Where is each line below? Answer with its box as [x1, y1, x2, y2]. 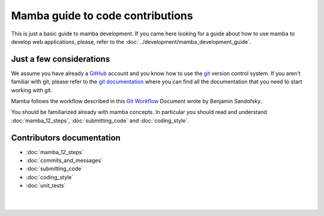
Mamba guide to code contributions [11, 9, 193, 22]
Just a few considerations [11, 54, 110, 64]
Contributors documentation [11, 133, 121, 143]
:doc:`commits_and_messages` [26, 157, 103, 164]
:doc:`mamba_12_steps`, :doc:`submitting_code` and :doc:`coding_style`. [11, 117, 189, 124]
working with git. [11, 86, 53, 94]
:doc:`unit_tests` [26, 182, 66, 189]
